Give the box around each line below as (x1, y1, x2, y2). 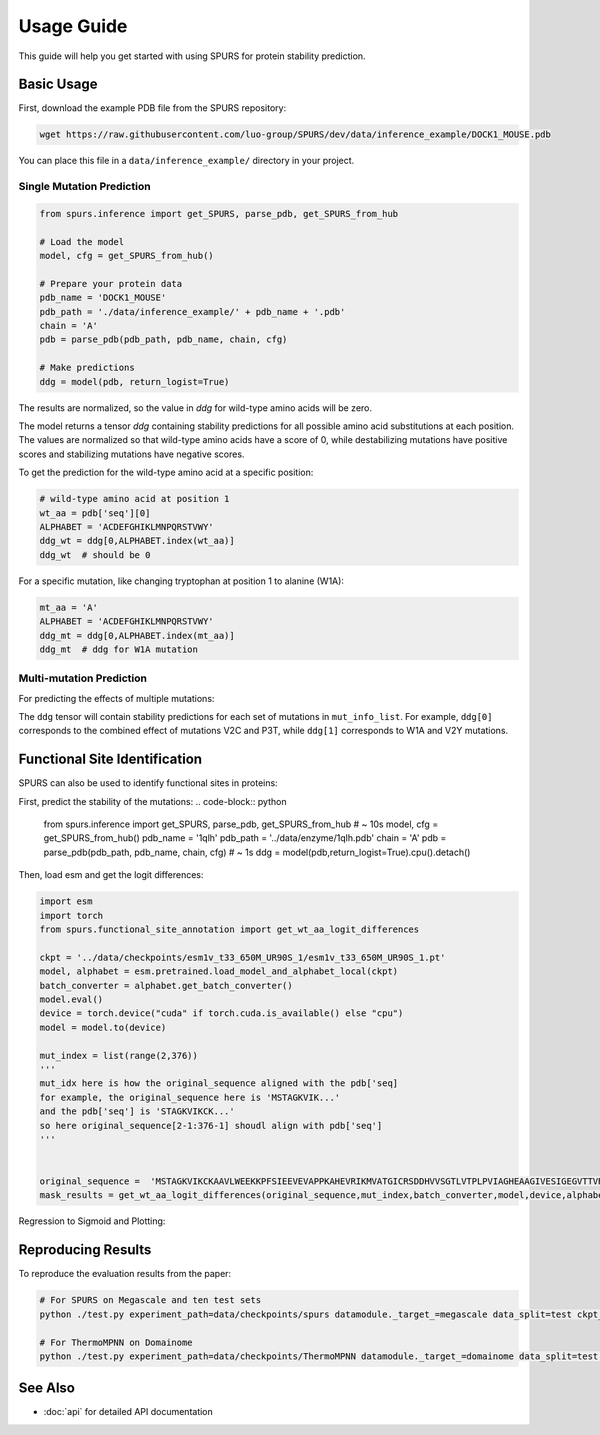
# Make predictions (39, 362, 135, 374)
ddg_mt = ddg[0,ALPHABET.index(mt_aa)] (39, 630, 235, 641)
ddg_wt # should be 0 (39, 549, 151, 560)
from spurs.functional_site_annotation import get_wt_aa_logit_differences (39, 924, 420, 935)
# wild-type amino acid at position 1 (39, 493, 230, 505)
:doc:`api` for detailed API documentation (43, 1406, 214, 1418)
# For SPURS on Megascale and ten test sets (39, 1295, 262, 1306)
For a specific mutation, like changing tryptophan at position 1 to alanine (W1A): (18, 575, 345, 587)
